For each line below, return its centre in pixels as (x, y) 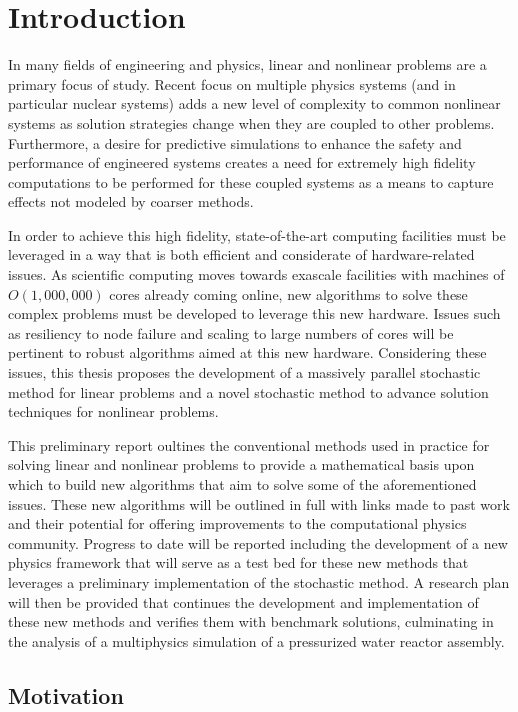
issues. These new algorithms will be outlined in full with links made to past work (259, 503)
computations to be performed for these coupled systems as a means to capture (251, 181)
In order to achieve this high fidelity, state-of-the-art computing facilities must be (257, 234)
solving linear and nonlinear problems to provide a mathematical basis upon (241, 464)
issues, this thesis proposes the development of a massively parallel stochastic (244, 372)
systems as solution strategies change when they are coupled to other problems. (251, 122)
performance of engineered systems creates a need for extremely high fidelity (242, 162)
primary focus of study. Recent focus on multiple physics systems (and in (232, 83)
